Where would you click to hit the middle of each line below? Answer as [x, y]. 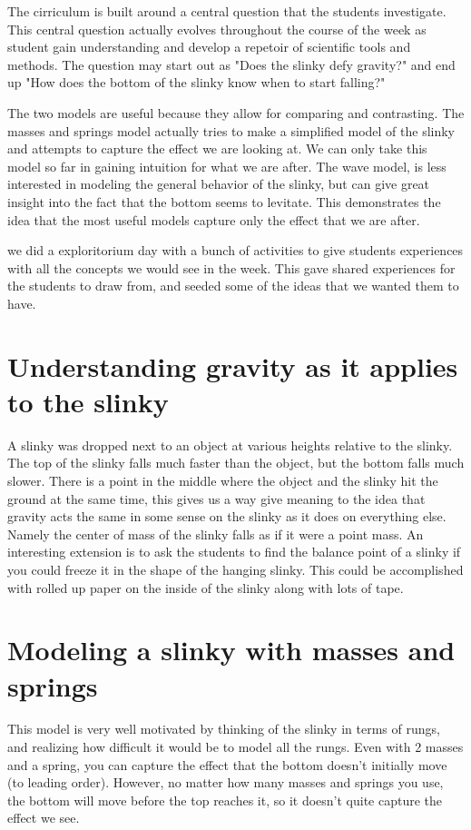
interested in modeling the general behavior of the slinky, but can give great [219, 184]
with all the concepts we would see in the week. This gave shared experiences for [231, 267]
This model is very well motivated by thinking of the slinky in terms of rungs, [224, 729]
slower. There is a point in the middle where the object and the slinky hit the [223, 480]
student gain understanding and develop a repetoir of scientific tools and [209, 47]
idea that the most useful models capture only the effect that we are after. [214, 219]
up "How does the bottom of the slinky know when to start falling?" [196, 82]
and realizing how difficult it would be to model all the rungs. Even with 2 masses [235, 747]
